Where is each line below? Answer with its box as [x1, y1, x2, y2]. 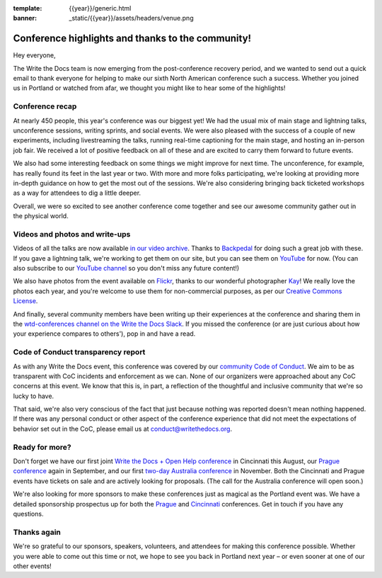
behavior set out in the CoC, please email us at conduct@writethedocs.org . [13, 424, 233, 433]
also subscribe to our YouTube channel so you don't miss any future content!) [13, 264, 240, 273]
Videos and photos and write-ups [13, 229, 131, 239]
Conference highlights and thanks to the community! [13, 33, 251, 45]
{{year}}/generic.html [69, 4, 132, 12]
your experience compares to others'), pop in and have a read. [13, 329, 196, 338]
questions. [13, 509, 44, 518]
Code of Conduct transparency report [13, 347, 146, 357]
